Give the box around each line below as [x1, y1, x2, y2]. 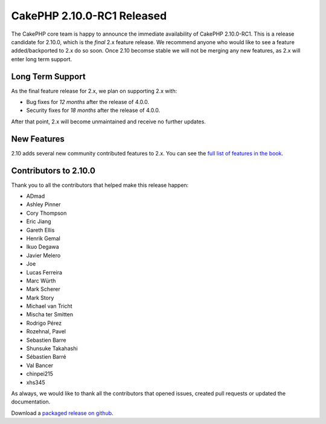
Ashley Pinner [26, 201, 61, 208]
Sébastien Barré [26, 353, 66, 360]
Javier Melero [26, 252, 61, 259]
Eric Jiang [26, 218, 51, 225]
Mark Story [26, 294, 54, 301]
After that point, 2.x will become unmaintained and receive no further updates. [11, 118, 206, 125]
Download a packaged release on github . [11, 409, 114, 417]
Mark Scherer [26, 285, 60, 293]
